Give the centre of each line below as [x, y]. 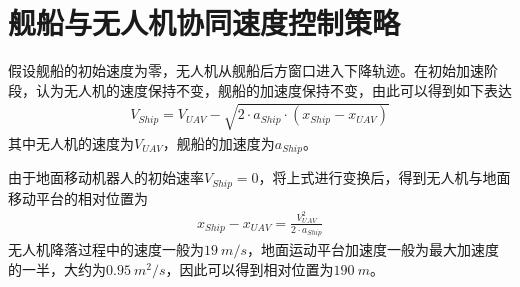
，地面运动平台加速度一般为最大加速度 [372, 249]
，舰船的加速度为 [218, 142]
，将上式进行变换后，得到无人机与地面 [384, 177]
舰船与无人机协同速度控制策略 [204, 22]
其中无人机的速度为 [71, 142]
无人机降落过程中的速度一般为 [106, 249]
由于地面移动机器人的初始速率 [106, 177]
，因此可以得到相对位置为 [249, 268]
